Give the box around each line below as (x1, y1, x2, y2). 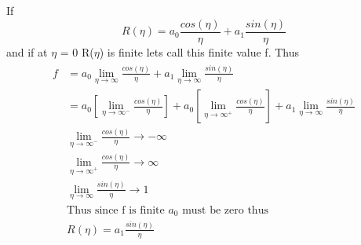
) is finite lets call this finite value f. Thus (99, 43, 300, 60)
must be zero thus (182, 204, 268, 216)
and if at (6, 43, 48, 60)
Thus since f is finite (67, 204, 165, 216)
